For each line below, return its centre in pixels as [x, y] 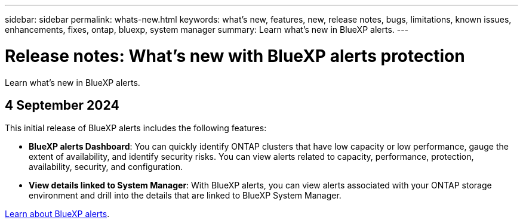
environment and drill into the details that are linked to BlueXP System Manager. [185, 196]
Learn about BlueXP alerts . [57, 214]
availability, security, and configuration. [106, 167]
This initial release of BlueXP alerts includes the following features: [136, 128]
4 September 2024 [62, 105]
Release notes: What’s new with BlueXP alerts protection [235, 56]
